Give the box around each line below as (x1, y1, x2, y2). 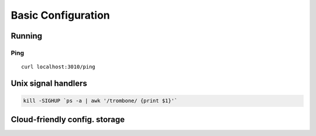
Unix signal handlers (11, 78, 88, 88)
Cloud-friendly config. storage (11, 114, 125, 124)
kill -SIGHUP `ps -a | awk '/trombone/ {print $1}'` (23, 97, 178, 104)
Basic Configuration (11, 9, 111, 22)
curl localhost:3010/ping (21, 64, 96, 70)
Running (11, 31, 43, 41)
